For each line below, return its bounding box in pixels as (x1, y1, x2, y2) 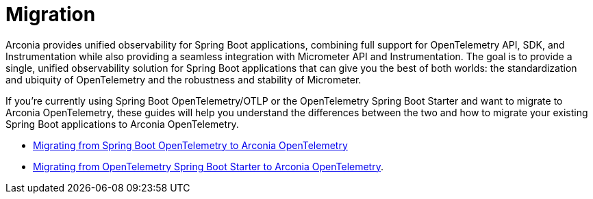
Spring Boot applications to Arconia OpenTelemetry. (5, 118, 239, 130)
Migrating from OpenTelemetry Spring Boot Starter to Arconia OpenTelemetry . (33, 160, 383, 172)
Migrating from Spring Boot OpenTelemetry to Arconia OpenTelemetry (33, 139, 348, 151)
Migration (5, 3, 96, 26)
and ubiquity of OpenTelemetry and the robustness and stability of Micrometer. (5, 73, 362, 85)
